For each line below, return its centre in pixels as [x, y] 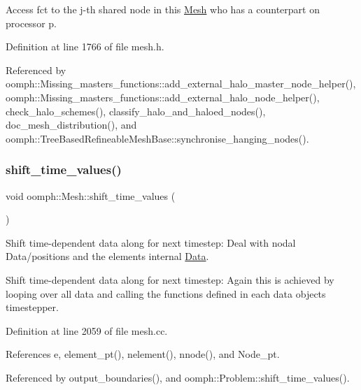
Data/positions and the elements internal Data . [107, 256]
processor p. [31, 23]
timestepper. [32, 307]
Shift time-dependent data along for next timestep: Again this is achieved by [170, 279]
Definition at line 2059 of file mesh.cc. [87, 330]
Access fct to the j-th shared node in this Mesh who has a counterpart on [163, 9]
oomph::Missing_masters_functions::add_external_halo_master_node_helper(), [181, 84]
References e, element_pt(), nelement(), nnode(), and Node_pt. [143, 354]
